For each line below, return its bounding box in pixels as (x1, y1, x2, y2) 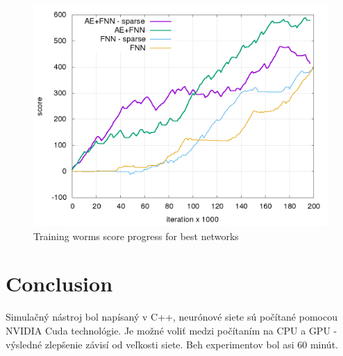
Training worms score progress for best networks (33, 228, 239, 243)
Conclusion (6, 269, 113, 298)
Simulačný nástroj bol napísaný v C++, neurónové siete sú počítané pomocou (6, 310, 337, 324)
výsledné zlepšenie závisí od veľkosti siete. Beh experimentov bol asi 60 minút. (6, 337, 338, 351)
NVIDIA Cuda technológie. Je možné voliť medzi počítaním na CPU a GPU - (6, 323, 337, 337)
